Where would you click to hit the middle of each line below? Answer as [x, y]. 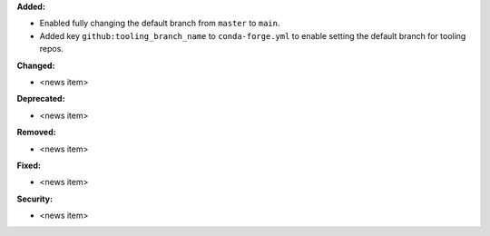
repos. [51, 49]
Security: [35, 199]
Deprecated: [41, 99]
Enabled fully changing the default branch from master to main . [160, 24]
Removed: [36, 133]
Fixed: [29, 165]
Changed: [36, 65]
